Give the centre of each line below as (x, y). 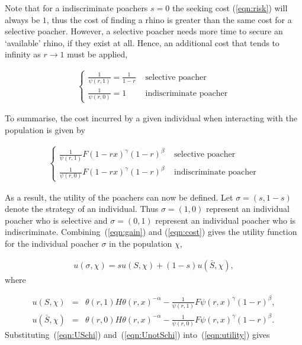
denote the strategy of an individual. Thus (82, 209)
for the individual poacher (52, 243)
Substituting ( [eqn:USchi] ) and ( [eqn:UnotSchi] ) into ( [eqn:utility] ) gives (137, 334)
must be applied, (97, 54)
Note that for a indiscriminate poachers (76, 8)
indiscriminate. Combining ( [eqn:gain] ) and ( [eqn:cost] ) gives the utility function (151, 232)
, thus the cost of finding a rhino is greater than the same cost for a (169, 19)
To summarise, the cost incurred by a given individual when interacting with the (151, 118)
